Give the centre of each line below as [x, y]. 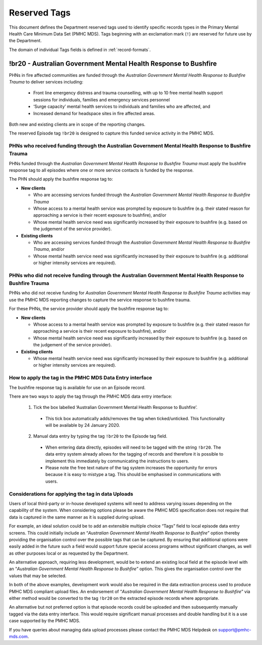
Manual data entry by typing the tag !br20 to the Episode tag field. [100, 436]
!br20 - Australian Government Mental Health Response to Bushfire [113, 63]
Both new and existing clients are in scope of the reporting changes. [77, 124]
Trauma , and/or [49, 249]
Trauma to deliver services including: [46, 82]
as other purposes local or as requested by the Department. [69, 553]
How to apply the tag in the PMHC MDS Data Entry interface [81, 378]
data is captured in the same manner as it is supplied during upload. [77, 517]
